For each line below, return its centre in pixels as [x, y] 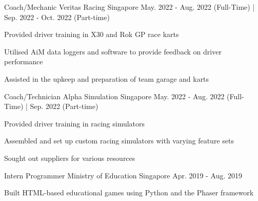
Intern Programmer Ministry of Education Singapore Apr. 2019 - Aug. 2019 [123, 175]
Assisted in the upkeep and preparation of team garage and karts [107, 78]
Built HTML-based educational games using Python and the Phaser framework [129, 193]
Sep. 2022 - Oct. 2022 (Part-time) [57, 17]
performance [24, 61]
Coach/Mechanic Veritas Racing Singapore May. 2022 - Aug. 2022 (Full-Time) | [130, 7]
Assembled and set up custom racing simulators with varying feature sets [119, 141]
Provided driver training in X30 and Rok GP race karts [92, 34]
